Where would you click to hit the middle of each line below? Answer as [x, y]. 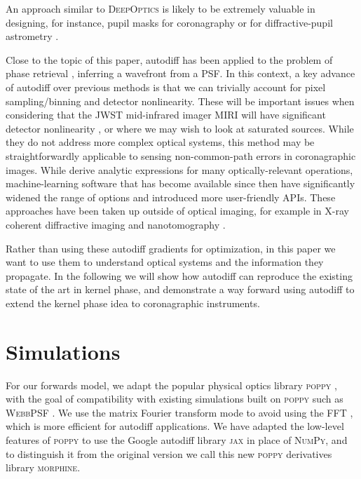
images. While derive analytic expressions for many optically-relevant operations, [179, 169]
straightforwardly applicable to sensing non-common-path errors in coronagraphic [181, 155]
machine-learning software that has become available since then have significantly [180, 183]
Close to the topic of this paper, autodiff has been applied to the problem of [169, 59]
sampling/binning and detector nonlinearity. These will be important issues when [180, 101]
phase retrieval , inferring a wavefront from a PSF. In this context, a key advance [180, 73]
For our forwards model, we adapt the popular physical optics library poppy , [171, 385]
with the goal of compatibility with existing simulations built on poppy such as [175, 399]
